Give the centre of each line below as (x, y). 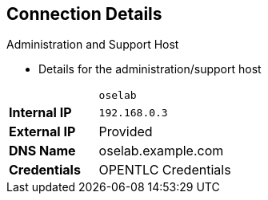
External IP (42, 132)
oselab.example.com (161, 151)
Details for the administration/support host (150, 69)
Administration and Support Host (93, 45)
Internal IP (40, 113)
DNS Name (42, 151)
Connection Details (84, 14)
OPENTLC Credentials (165, 170)
